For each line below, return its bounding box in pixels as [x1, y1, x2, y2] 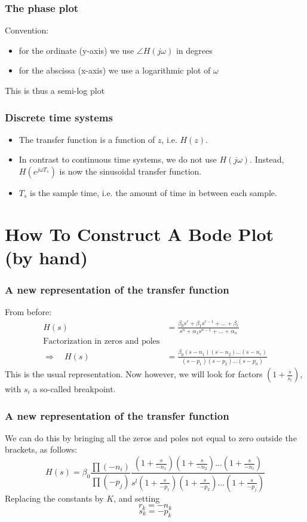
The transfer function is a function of [19, 133, 155, 145]
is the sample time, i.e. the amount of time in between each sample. [30, 187, 277, 199]
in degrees [176, 44, 213, 56]
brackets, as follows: [5, 443, 78, 456]
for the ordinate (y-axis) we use [19, 44, 134, 56]
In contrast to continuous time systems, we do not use [19, 153, 217, 166]
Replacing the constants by [5, 492, 104, 504]
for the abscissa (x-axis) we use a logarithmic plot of [19, 64, 211, 77]
